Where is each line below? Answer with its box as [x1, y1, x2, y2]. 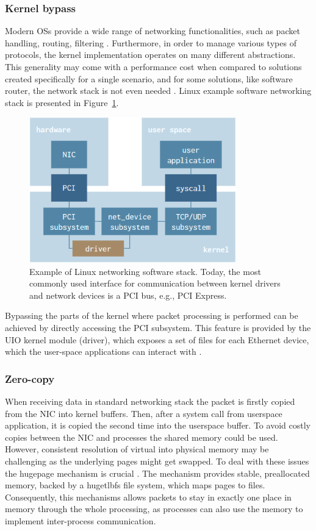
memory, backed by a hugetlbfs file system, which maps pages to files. [5, 479, 265, 491]
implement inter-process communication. [5, 514, 156, 527]
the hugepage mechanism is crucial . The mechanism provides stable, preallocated [5, 466, 310, 479]
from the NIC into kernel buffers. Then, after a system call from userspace [5, 407, 282, 419]
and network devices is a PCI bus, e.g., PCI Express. [29, 288, 227, 301]
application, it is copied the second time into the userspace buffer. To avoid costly [5, 419, 311, 432]
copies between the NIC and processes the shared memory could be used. [5, 430, 278, 443]
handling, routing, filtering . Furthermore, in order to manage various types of [5, 36, 296, 49]
